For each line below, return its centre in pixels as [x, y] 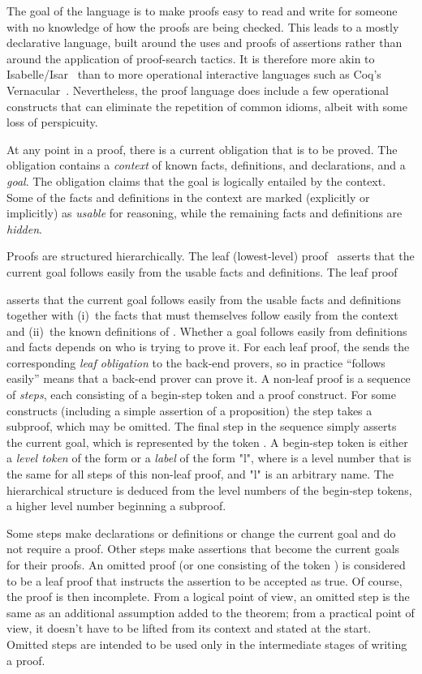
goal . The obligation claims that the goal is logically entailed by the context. [196, 180]
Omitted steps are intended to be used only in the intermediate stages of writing [207, 644]
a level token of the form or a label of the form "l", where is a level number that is [209, 458]
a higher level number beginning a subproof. [116, 506]
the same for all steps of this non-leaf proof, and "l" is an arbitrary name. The [200, 474]
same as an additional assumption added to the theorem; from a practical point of [211, 612]
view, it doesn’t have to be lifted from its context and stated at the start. [189, 628]
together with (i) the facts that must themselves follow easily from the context [202, 315]
